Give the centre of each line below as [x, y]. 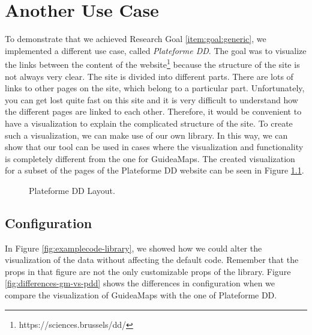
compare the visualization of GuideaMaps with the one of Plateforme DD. [141, 295]
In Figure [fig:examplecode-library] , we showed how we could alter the [133, 248]
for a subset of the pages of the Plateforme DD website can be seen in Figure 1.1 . [154, 170]
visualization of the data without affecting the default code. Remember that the [152, 260]
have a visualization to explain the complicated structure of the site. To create [149, 123]
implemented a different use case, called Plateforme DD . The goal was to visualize [156, 50]
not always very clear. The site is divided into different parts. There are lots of [149, 76]
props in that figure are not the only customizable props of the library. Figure [148, 271]
